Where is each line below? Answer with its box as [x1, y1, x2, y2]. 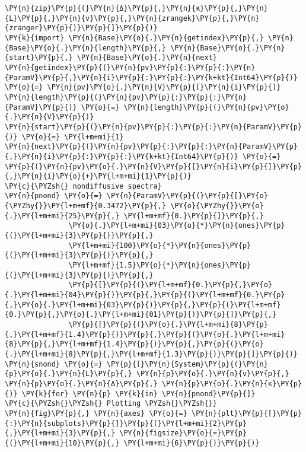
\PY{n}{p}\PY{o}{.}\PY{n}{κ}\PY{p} [161, 379, 302, 388]
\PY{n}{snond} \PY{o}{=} [5, 359, 103, 368]
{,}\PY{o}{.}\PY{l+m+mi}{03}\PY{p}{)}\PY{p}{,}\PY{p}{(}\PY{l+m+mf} [5, 300, 281, 309]
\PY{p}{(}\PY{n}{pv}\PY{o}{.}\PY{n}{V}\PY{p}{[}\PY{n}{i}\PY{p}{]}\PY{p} [5, 162, 302, 171]
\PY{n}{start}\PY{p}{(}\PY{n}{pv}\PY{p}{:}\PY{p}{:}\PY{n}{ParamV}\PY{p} [5, 122, 302, 131]
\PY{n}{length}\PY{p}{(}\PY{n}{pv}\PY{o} [123, 103, 289, 112]
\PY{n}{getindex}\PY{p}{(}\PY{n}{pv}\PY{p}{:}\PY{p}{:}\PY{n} [5, 63, 256, 72]
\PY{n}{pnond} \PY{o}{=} [5, 192, 103, 200]
